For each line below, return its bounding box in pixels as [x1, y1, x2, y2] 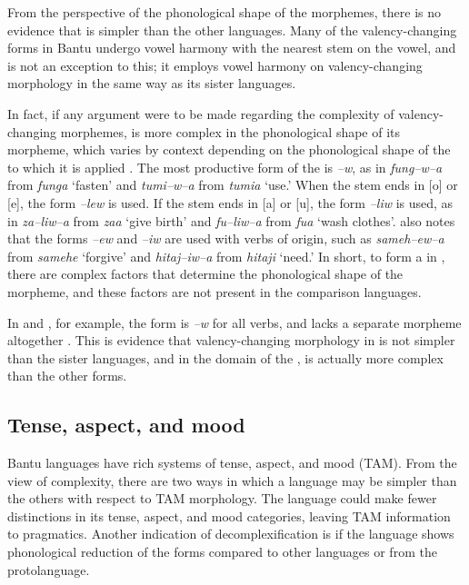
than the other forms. [7, 366, 127, 385]
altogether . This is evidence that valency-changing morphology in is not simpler [7, 331, 455, 350]
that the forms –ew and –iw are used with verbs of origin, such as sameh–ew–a [7, 229, 444, 248]
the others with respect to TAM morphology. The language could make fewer [7, 489, 437, 508]
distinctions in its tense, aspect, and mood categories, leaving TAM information [7, 506, 451, 525]
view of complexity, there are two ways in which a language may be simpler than [7, 471, 457, 490]
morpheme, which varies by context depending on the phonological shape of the [7, 140, 451, 159]
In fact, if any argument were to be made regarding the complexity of [7, 104, 394, 123]
